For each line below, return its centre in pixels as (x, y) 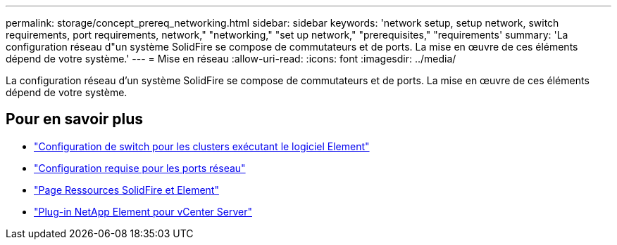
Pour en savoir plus (75, 119)
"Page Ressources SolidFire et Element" (126, 190)
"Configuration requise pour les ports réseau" (140, 168)
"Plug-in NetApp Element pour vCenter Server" (143, 211)
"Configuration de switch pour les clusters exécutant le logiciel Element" (202, 146)
